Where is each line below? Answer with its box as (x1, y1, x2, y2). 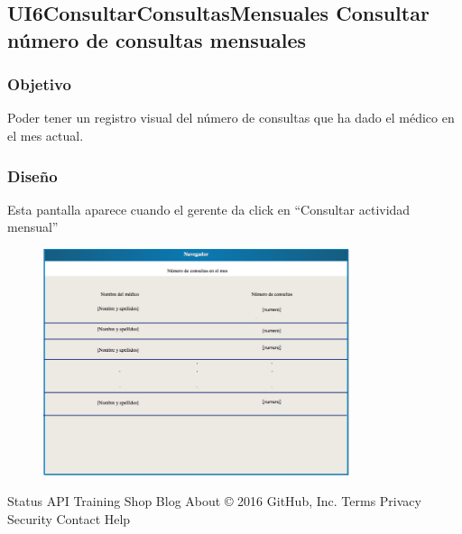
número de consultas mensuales (7, 25, 307, 53)
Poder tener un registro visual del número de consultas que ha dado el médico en (7, 108, 455, 127)
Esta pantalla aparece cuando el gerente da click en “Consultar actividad (7, 199, 411, 218)
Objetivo (7, 73, 71, 96)
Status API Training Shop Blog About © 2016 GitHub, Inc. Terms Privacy (7, 492, 421, 511)
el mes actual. (7, 125, 84, 144)
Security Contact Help (7, 509, 131, 528)
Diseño (7, 164, 58, 187)
